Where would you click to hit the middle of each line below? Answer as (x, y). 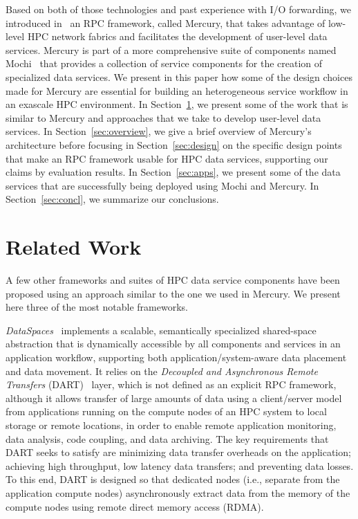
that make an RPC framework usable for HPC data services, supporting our (167, 158)
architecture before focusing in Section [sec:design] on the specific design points (174, 144)
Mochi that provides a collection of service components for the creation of (164, 63)
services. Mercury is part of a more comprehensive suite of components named (171, 49)
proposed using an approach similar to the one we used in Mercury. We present (173, 293)
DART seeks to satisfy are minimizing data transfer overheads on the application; (178, 452)
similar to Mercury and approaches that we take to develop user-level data (163, 117)
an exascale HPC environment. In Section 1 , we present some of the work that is (177, 104)
